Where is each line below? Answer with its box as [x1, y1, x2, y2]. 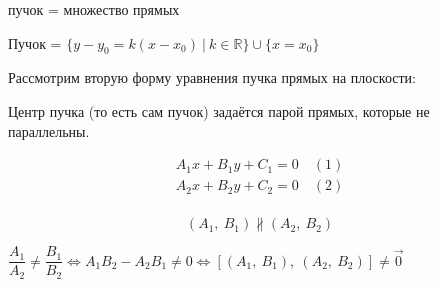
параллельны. [8, 120, 90, 141]
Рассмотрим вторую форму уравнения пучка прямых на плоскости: [8, 67, 416, 88]
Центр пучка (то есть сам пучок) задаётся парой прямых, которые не [8, 100, 430, 121]
